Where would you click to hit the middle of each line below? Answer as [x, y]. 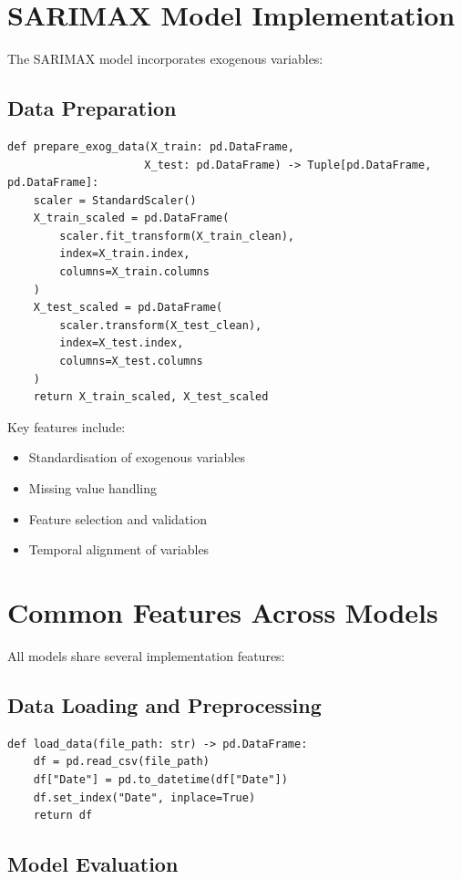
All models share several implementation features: [146, 655]
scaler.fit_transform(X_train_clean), [177, 236]
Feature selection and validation [118, 518]
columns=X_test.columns [131, 362]
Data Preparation [92, 108]
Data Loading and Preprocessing [164, 704]
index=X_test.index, [122, 343]
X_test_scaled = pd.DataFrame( [128, 308]
